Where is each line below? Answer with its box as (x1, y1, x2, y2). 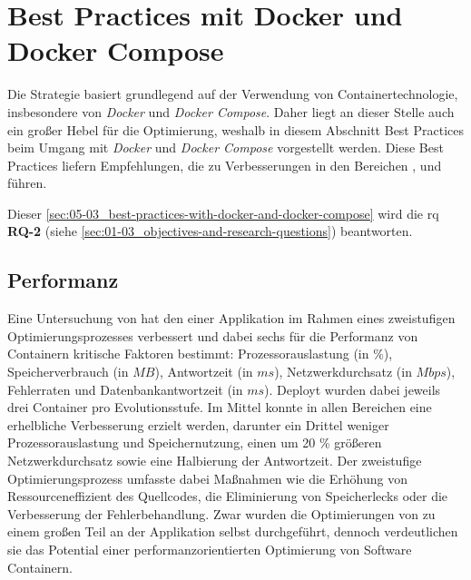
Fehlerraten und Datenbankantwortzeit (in (7, 379, 243, 398)
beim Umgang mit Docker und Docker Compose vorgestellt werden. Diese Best (7, 138, 444, 157)
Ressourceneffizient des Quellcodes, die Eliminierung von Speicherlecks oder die (7, 487, 448, 506)
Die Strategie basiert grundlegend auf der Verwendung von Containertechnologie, (7, 84, 458, 103)
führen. (7, 173, 47, 192)
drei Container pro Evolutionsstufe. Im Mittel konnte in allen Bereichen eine (7, 398, 432, 417)
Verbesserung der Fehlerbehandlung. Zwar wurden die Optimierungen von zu (7, 504, 436, 523)
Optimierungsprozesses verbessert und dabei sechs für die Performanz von (7, 326, 418, 345)
